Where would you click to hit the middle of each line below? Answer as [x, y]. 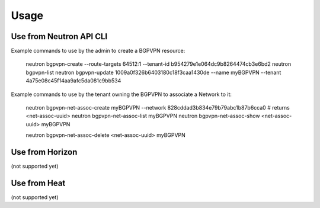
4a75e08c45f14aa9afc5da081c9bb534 [73, 81]
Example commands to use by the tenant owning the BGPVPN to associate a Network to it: [121, 94]
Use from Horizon [44, 152]
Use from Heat [38, 183]
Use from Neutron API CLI [59, 36]
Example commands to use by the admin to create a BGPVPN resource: [98, 51]
